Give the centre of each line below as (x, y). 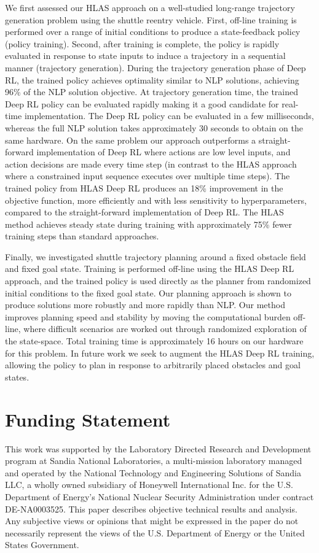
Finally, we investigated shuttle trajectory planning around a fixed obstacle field (156, 256)
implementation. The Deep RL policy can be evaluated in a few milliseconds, (169, 116)
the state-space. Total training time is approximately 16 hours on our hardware (154, 341)
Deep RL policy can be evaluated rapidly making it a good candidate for (142, 103)
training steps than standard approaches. (82, 236)
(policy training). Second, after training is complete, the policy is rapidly (142, 43)
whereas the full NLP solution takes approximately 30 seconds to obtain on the (154, 127)
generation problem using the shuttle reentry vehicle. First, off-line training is (151, 19)
